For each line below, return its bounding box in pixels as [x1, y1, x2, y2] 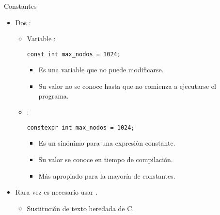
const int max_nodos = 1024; [27, 50, 121, 58]
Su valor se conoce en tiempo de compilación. [38, 154, 173, 165]
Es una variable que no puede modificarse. [38, 65, 164, 75]
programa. [38, 90, 69, 100]
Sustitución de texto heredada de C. [27, 203, 134, 213]
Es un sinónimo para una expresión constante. [38, 138, 175, 148]
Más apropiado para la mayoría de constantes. [38, 170, 175, 181]
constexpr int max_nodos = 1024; [27, 124, 135, 131]
